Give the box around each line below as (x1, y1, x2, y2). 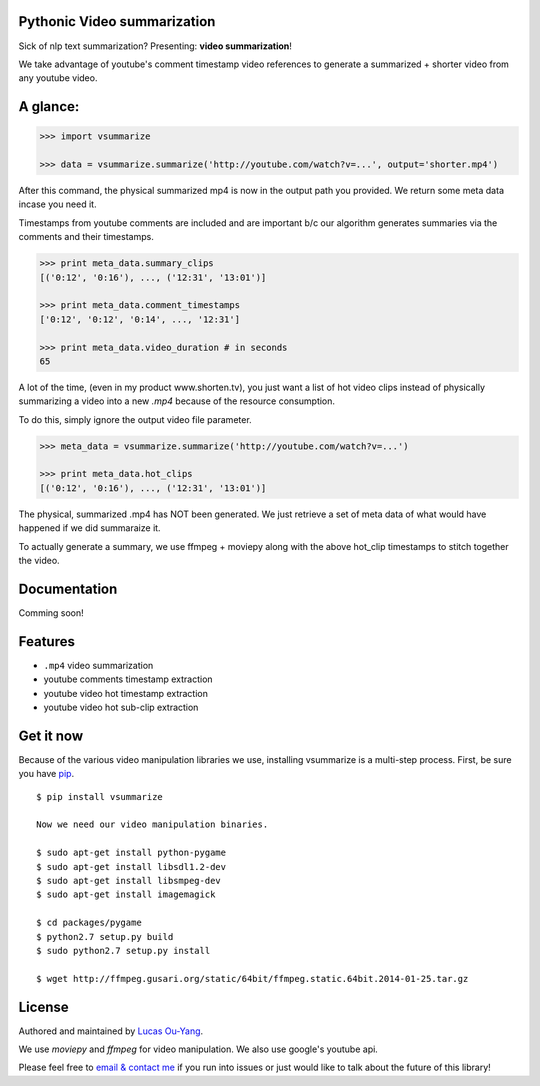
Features (18, 633, 75, 650)
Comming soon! (18, 606, 84, 619)
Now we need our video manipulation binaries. (36, 819, 269, 830)
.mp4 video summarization (43, 659, 154, 671)
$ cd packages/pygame (36, 917, 142, 929)
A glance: (18, 98, 80, 115)
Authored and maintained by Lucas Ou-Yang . (18, 1025, 204, 1037)
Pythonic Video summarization (18, 13, 216, 30)
